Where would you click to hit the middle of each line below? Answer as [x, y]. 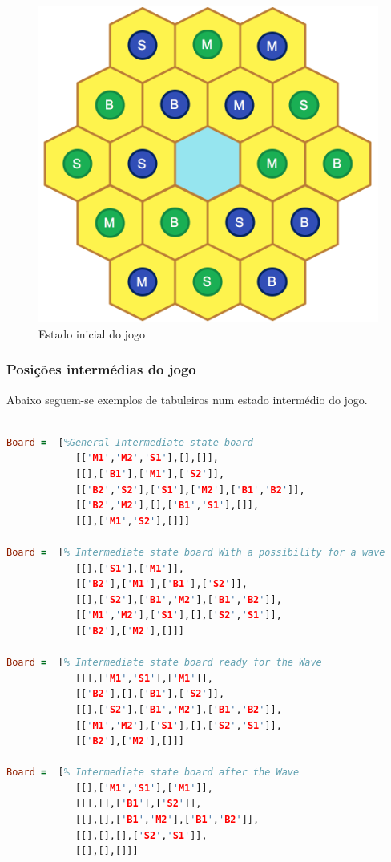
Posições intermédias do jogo [101, 369]
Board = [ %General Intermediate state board [130, 442]
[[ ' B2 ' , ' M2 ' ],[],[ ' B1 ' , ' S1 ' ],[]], [167, 506]
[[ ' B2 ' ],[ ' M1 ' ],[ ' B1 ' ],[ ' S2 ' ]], [161, 584]
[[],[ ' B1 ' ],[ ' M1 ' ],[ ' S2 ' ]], [150, 474]
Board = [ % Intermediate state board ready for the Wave [164, 663]
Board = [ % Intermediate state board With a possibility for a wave [196, 552]
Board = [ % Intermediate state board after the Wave [153, 773]
